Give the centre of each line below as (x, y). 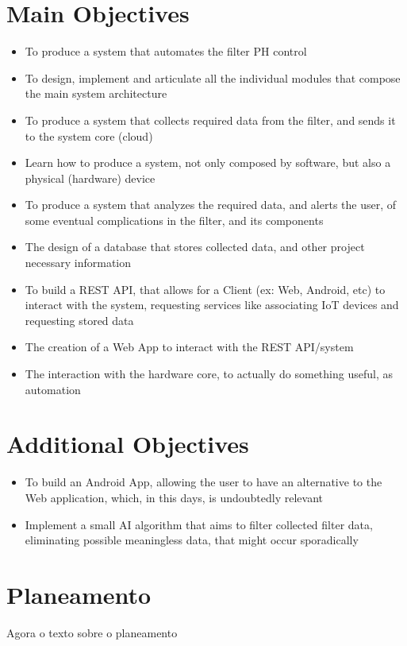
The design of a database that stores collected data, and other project (195, 247)
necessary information (78, 263)
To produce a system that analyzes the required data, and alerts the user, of (211, 205)
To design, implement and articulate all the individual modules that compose (213, 77)
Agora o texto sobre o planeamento (92, 632)
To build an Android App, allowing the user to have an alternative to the (203, 482)
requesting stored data (79, 320)
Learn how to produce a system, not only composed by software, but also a (208, 162)
